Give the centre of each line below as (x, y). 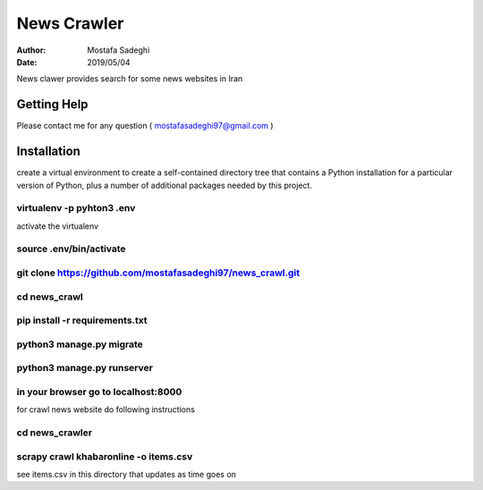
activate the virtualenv (57, 226)
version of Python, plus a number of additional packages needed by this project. (165, 185)
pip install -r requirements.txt (82, 320)
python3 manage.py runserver (85, 368)
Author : (31, 50)
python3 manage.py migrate (80, 344)
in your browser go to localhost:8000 (99, 392)
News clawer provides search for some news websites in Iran (130, 79)
